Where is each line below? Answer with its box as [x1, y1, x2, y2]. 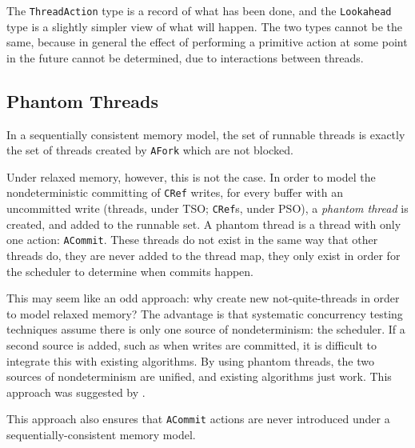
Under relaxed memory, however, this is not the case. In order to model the [6, 168, 376, 185]
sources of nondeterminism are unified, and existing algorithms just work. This [6, 368, 392, 385]
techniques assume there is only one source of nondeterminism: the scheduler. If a [6, 321, 405, 338]
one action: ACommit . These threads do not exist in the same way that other [6, 231, 378, 248]
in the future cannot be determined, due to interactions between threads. [6, 49, 364, 66]
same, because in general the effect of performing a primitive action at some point [6, 34, 408, 50]
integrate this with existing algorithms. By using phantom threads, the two [6, 352, 374, 369]
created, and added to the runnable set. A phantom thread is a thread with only [6, 215, 401, 232]
